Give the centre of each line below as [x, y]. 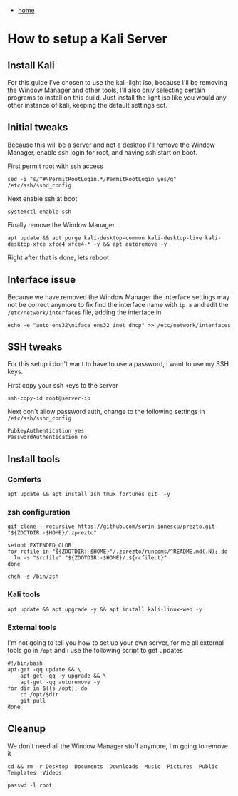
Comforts [24, 479]
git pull [33, 701]
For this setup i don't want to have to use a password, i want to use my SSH [118, 364]
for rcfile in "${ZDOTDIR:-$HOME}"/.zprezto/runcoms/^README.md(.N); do [118, 552]
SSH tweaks [35, 347]
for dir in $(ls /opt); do [47, 688]
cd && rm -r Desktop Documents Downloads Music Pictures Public [113, 766]
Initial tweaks [38, 128]
